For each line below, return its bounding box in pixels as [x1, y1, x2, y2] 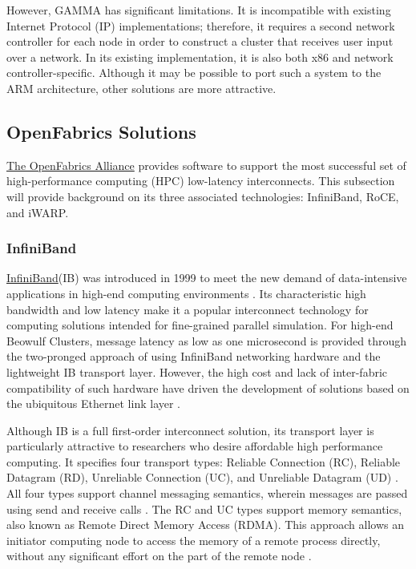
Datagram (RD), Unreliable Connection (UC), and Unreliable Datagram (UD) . [6, 469, 398, 486]
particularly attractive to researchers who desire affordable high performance [6, 438, 383, 454]
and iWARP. [6, 204, 69, 220]
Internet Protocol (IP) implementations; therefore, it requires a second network [6, 17, 395, 34]
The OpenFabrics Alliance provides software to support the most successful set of [6, 156, 406, 173]
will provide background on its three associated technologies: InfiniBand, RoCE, [6, 188, 399, 204]
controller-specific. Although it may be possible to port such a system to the [6, 64, 382, 81]
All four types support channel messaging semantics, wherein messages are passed [6, 485, 408, 502]
